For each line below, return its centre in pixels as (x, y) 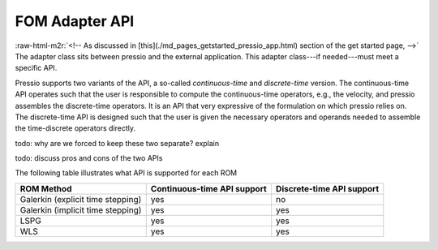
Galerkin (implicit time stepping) (81, 209)
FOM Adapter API (75, 21)
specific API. (36, 68)
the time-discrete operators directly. (75, 128)
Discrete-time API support (328, 188)
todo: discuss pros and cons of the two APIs (89, 158)
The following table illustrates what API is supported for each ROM (126, 173)
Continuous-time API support (208, 188)
